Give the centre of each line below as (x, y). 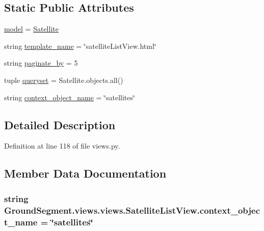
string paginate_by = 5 (41, 63)
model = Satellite (31, 29)
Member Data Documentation (85, 173)
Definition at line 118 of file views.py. (62, 146)
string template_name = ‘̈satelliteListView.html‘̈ (80, 46)
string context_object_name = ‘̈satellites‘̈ (70, 97)
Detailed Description (60, 124)
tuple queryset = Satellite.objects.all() (64, 80)
